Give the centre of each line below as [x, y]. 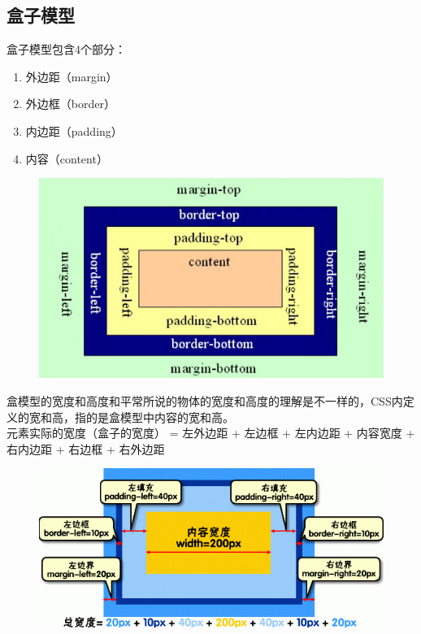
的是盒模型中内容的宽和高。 [160, 417]
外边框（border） [70, 104]
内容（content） [67, 158]
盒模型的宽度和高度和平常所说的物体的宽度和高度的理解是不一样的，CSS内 [205, 401]
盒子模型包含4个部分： [66, 49]
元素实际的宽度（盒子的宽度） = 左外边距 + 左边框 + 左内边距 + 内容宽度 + [211, 433]
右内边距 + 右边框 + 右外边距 [86, 448]
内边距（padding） [74, 130]
